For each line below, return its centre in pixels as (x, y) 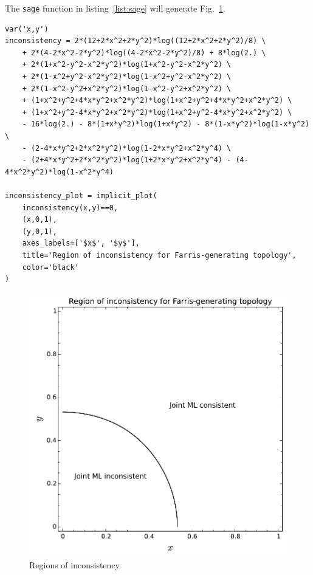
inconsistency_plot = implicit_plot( (81, 195)
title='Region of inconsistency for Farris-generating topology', (159, 255)
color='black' (50, 267)
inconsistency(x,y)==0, (70, 208)
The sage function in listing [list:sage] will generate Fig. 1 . (115, 8)
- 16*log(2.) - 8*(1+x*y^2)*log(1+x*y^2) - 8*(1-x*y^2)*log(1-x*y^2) (166, 124)
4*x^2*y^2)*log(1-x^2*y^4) (59, 172)
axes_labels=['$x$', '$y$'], (81, 243)
